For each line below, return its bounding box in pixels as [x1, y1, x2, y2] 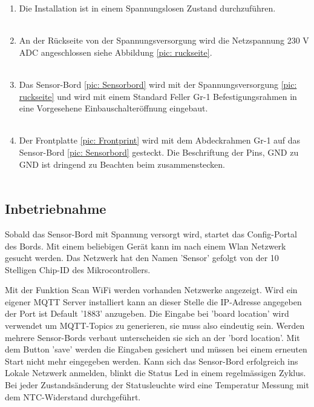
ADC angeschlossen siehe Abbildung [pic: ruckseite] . [19, 45, 212, 58]
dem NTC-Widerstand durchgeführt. [5, 390, 141, 403]
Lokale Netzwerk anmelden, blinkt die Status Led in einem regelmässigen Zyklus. [5, 366, 306, 379]
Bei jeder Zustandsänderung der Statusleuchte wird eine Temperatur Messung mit [5, 379, 309, 391]
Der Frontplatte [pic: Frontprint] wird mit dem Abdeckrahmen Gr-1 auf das [19, 134, 301, 147]
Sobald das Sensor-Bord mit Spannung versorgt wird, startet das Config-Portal [5, 227, 297, 240]
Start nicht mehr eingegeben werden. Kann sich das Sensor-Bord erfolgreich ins [5, 354, 298, 367]
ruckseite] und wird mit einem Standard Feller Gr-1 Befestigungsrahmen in [19, 90, 297, 102]
